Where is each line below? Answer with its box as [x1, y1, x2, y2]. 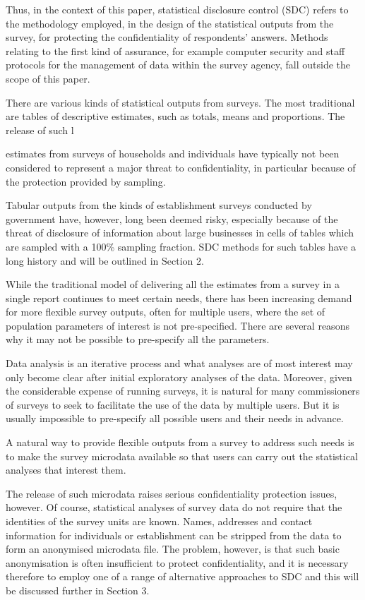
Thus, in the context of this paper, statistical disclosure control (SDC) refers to [6, 2, 349, 16]
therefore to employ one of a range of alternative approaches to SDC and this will [6, 569, 359, 584]
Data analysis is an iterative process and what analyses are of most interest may [6, 356, 353, 371]
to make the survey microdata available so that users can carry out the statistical [6, 448, 358, 463]
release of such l [6, 122, 74, 137]
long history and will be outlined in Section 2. [6, 253, 204, 268]
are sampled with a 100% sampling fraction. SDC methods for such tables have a [6, 239, 357, 253]
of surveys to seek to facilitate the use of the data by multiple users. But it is [6, 397, 340, 412]
